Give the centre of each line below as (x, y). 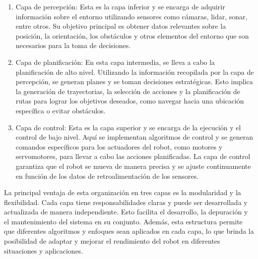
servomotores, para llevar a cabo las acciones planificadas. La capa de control (133, 156)
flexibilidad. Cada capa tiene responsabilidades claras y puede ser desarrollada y (126, 202)
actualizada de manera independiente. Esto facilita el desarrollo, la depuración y (126, 212)
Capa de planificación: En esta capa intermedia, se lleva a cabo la (115, 62)
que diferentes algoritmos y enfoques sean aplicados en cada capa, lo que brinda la (129, 231)
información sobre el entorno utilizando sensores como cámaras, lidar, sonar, (131, 16)
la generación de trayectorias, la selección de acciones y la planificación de (128, 91)
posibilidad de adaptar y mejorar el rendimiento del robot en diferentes (112, 241)
